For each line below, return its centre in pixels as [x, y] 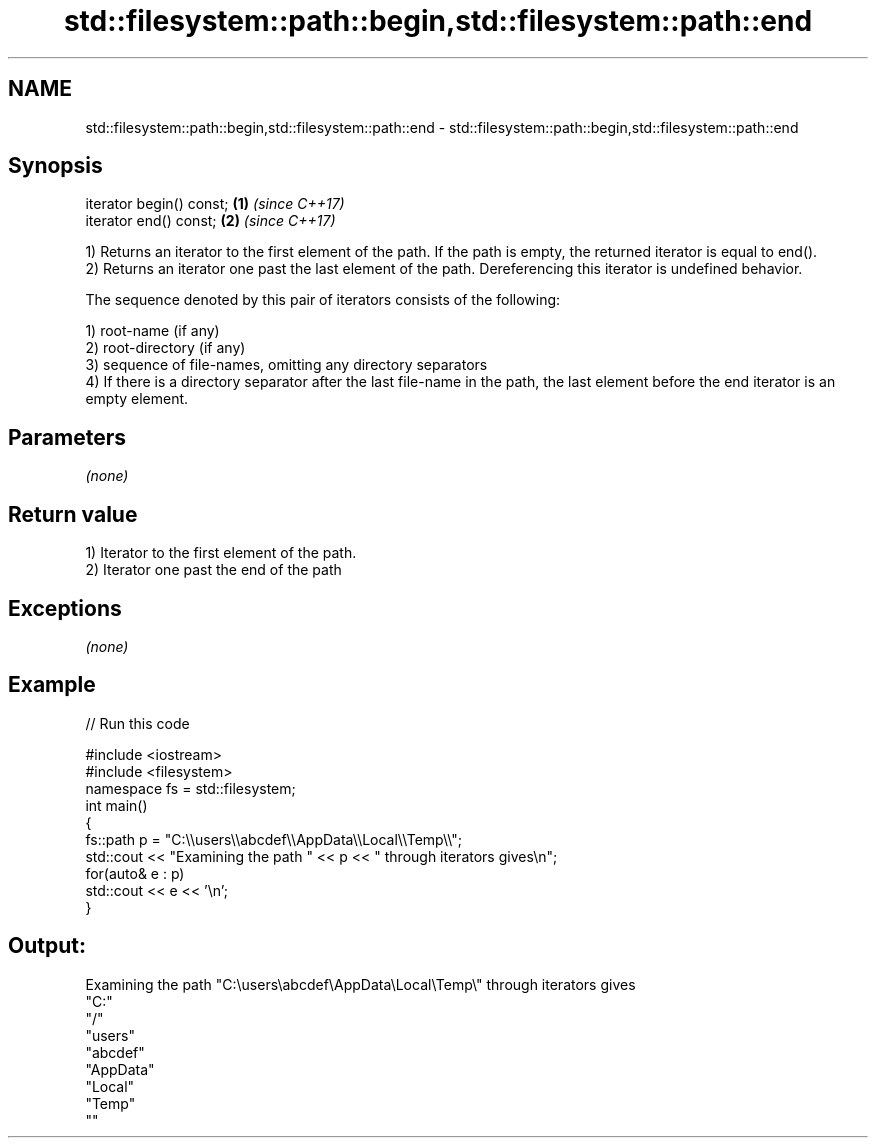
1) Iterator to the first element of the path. [221, 553]
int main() [116, 805]
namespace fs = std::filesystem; [190, 788]
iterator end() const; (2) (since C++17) [210, 221]
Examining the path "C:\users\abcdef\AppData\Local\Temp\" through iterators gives [360, 984]
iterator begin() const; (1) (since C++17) [215, 204]
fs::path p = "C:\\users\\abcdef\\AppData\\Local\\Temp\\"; [273, 839]
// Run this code [137, 723]
